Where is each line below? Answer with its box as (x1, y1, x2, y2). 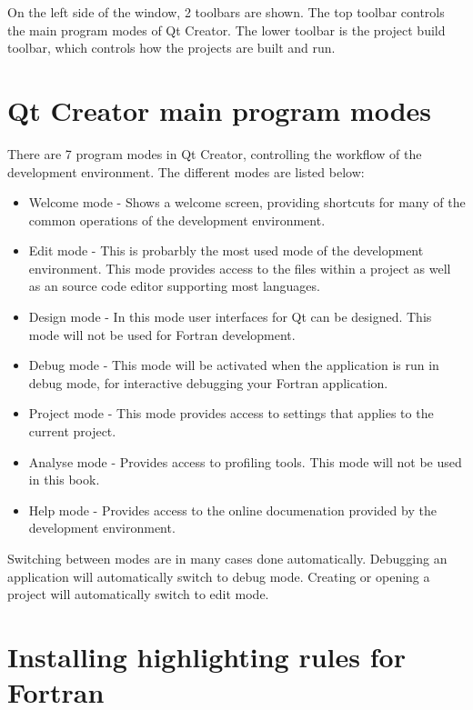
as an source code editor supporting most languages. (28, 276, 320, 295)
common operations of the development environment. (28, 210, 326, 229)
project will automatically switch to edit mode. (7, 585, 269, 604)
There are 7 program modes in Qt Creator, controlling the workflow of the (7, 144, 422, 163)
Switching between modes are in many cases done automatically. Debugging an (7, 549, 448, 567)
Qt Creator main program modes (7, 91, 432, 128)
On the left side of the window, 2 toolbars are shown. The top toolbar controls (7, 3, 445, 21)
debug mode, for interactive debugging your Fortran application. (28, 373, 388, 392)
